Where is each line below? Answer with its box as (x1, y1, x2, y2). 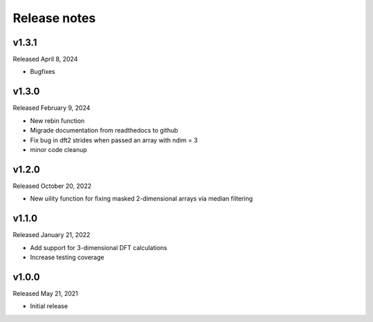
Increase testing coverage (30, 253, 105, 261)
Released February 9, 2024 (12, 104, 90, 112)
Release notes (12, 10, 96, 26)
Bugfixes (30, 68, 55, 76)
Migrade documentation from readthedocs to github (30, 126, 179, 135)
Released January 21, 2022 (12, 231, 90, 239)
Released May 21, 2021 (12, 289, 79, 297)
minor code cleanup (30, 145, 88, 153)
